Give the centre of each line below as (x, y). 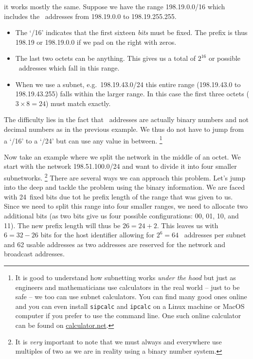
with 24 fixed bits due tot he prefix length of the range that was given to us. (118, 196)
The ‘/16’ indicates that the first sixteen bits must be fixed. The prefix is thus (131, 32)
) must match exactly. (78, 103)
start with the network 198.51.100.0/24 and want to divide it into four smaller (120, 166)
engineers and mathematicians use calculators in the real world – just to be (127, 287)
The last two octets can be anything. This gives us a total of (105, 58)
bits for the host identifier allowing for (98, 235)
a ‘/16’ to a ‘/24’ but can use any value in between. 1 (83, 140)
